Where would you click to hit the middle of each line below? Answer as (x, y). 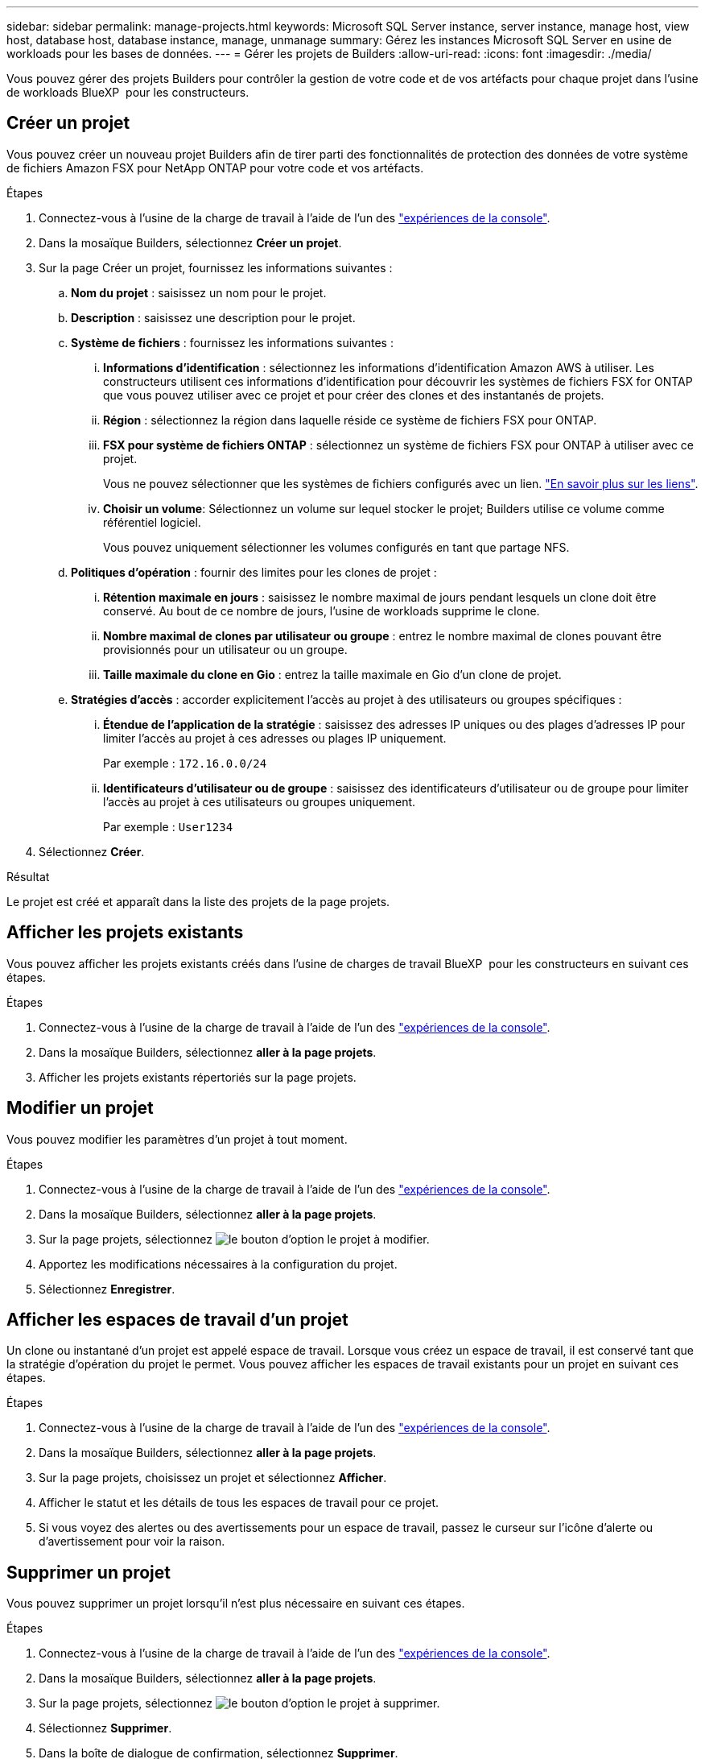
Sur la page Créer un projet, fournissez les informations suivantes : (216, 267)
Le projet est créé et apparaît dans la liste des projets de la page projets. (198, 901)
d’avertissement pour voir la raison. (132, 1542)
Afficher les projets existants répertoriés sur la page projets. (198, 1077)
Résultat (28, 876)
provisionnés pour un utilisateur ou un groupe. (225, 649)
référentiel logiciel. (152, 522)
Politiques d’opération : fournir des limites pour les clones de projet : (254, 572)
